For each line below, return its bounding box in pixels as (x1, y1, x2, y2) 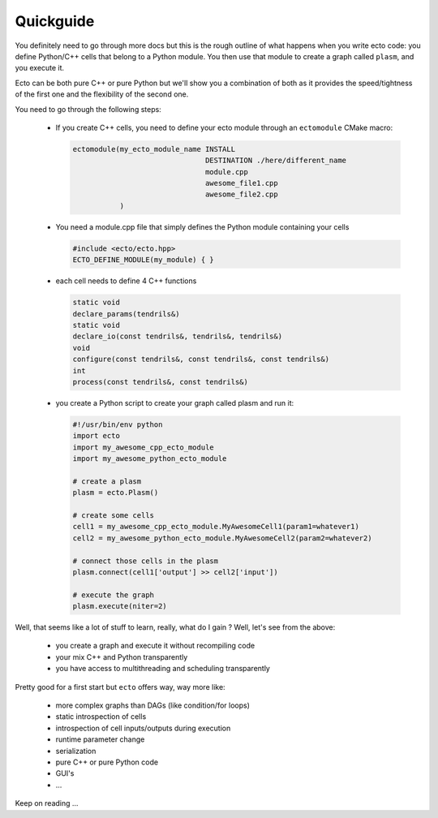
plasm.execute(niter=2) (72, 601, 168, 611)
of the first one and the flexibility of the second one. (15, 89, 189, 99)
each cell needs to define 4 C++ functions (55, 276, 197, 286)
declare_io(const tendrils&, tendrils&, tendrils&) (72, 332, 283, 341)
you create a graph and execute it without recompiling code (55, 641, 255, 651)
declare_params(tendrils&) (72, 309, 180, 318)
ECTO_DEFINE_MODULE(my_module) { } (72, 256, 214, 265)
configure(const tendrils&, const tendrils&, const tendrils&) (72, 355, 330, 364)
